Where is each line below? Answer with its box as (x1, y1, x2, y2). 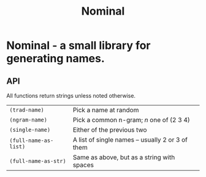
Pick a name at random (72, 106, 139, 114)
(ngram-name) (9, 117, 48, 123)
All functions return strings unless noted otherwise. (6, 92, 136, 99)
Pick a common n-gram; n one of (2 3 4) (72, 116, 190, 124)
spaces (72, 161, 94, 169)
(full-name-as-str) (9, 157, 66, 164)
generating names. (6, 52, 105, 65)
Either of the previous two (72, 126, 147, 134)
